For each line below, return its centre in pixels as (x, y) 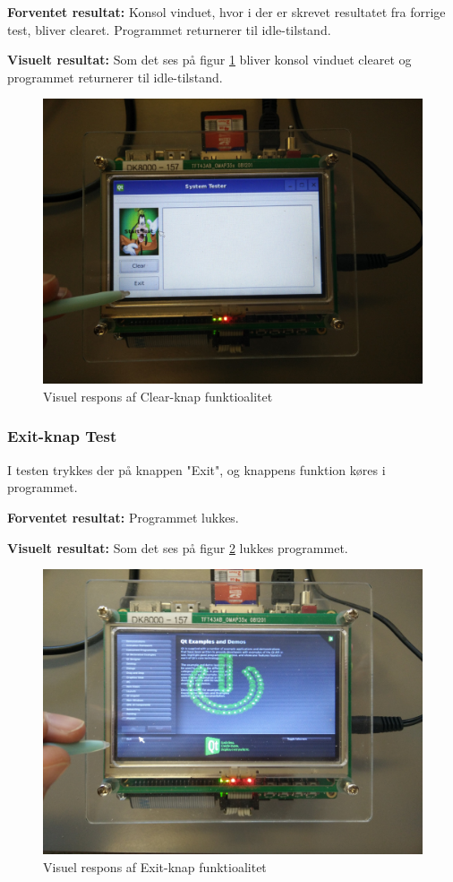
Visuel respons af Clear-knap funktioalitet (158, 396)
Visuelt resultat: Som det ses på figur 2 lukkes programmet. (178, 547)
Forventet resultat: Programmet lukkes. (123, 517)
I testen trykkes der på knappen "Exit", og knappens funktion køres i (197, 469)
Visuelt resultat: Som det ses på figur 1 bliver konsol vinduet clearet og (209, 60)
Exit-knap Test (62, 436)
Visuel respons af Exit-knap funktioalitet (155, 866)
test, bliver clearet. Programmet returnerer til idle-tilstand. (169, 29)
